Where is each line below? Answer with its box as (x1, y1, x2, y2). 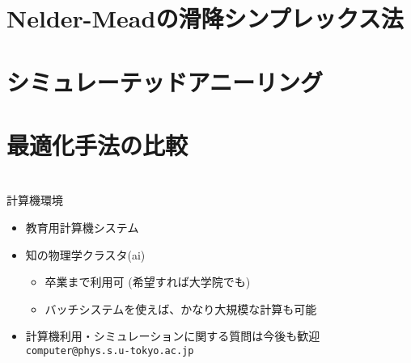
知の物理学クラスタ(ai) (25, 246, 146, 263)
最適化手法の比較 (6, 128, 189, 161)
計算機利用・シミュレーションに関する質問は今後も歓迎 (25, 327, 320, 344)
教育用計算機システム (25, 218, 139, 235)
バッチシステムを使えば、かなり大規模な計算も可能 (44, 300, 317, 317)
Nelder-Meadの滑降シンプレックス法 (6, 2, 404, 35)
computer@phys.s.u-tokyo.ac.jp (25, 344, 194, 357)
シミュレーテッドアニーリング (6, 65, 323, 98)
